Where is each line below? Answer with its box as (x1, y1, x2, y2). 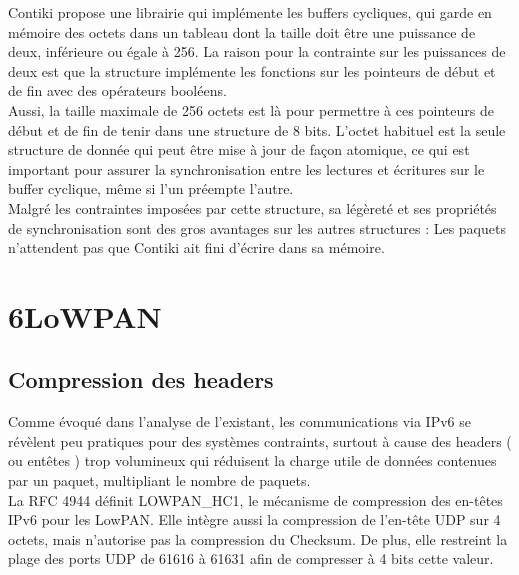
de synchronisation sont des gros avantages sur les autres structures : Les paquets (8, 217, 506, 238)
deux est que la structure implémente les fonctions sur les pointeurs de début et (8, 60, 496, 81)
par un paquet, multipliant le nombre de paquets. (8, 470, 311, 491)
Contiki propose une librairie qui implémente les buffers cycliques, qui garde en (8, 2, 492, 22)
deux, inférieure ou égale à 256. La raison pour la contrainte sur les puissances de (8, 41, 506, 62)
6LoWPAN (8, 295, 162, 336)
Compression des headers (8, 364, 274, 395)
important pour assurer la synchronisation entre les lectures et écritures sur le (8, 158, 485, 179)
